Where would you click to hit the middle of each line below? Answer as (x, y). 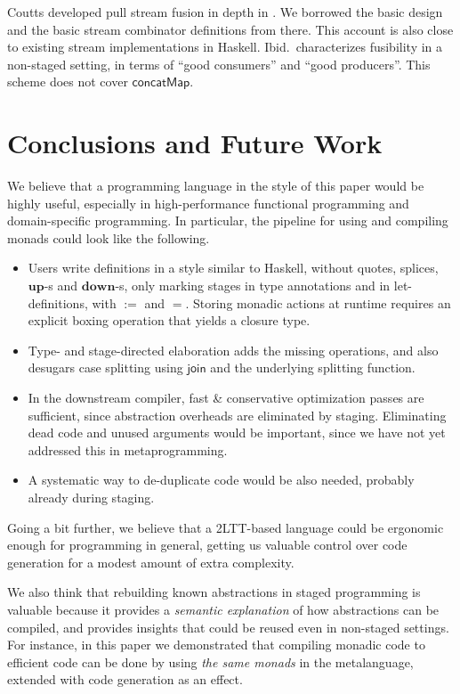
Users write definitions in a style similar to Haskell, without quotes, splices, (233, 268)
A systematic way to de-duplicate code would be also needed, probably (221, 480)
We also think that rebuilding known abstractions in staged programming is (214, 592)
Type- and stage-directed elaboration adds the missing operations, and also (233, 350)
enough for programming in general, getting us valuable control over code (207, 545)
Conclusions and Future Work (195, 143)
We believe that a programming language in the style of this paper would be (216, 186)
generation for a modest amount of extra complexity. (151, 562)
